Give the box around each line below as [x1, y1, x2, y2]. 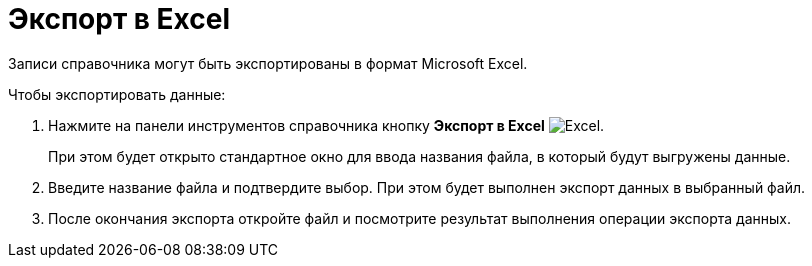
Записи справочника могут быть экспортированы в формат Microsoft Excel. [8, 54, 528, 72]
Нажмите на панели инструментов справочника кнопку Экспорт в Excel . [48, 116, 605, 134]
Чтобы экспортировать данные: [8, 85, 226, 103]
